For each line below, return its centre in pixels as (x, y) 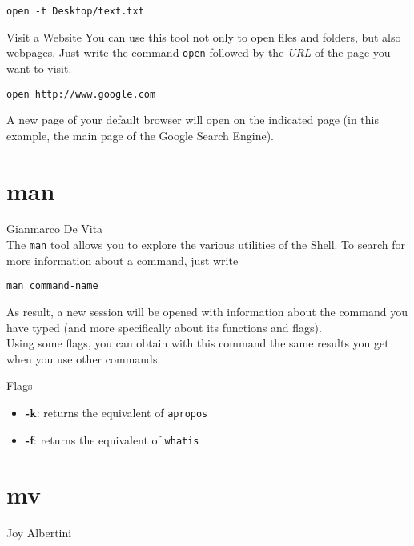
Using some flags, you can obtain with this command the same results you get (198, 343)
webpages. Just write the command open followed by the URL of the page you (199, 52)
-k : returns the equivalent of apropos (117, 412)
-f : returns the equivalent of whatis (112, 439)
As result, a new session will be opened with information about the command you (207, 311)
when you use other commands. (84, 358)
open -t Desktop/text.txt (75, 11)
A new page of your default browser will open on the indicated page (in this (193, 120)
